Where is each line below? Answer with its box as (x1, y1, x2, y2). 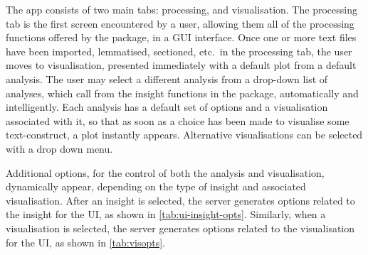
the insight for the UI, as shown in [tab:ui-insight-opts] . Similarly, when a (6, 207, 326, 222)
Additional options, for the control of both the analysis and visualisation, (6, 165, 325, 180)
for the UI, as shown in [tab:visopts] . (6, 234, 165, 249)
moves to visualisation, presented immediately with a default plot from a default (6, 58, 357, 72)
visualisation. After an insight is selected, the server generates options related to (6, 192, 355, 207)
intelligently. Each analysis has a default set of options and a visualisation (6, 99, 328, 114)
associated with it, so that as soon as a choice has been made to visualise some (6, 113, 349, 128)
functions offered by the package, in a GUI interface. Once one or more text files (6, 30, 357, 45)
